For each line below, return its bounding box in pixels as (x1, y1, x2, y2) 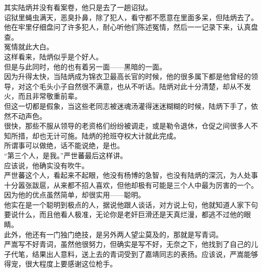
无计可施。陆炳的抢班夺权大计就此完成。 (46, 130, 180, 141)
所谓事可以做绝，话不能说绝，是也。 (4, 140, 124, 151)
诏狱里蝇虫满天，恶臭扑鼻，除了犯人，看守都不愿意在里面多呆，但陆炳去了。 (4, 12, 258, 22)
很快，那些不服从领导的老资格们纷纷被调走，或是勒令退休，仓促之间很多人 (4, 120, 251, 131)
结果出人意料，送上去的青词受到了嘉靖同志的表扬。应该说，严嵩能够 (32, 248, 258, 259)
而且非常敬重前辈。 (18, 91, 82, 101)
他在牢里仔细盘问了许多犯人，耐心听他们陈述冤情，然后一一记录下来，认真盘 (4, 22, 258, 32)
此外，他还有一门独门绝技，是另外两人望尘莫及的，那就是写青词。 (4, 229, 223, 239)
